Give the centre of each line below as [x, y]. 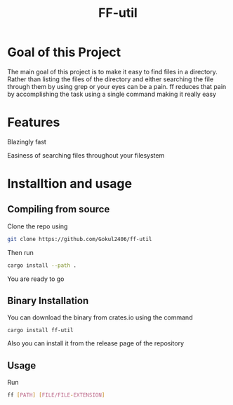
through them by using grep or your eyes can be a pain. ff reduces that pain [117, 86]
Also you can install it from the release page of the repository [96, 343]
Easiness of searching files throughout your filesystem [86, 155]
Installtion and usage [69, 184]
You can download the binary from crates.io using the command [100, 317]
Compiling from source [59, 209]
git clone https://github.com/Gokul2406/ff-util [80, 239]
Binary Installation [48, 301]
